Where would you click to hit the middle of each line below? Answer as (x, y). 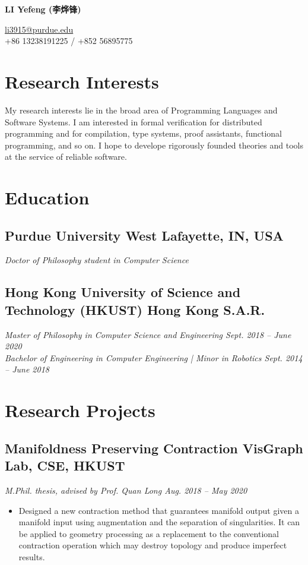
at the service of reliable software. (66, 157)
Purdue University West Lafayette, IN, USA (144, 235)
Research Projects (80, 410)
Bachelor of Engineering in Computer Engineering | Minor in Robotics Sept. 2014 (154, 357)
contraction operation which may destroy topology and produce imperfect (153, 545)
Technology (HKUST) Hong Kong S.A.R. (135, 309)
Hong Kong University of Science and (123, 292)
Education (47, 198)
